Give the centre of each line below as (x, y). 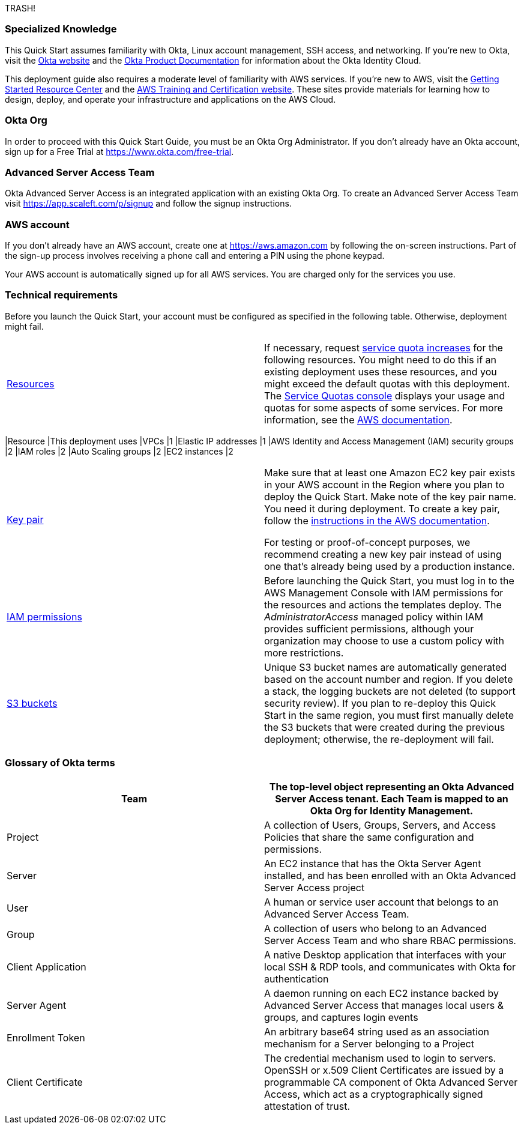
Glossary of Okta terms (60, 763)
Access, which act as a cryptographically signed (374, 1094)
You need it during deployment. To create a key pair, (382, 508)
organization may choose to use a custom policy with (384, 640)
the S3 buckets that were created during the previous (385, 727)
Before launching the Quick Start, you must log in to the (389, 580)
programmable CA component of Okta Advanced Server (391, 1082)
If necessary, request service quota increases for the (384, 347)
